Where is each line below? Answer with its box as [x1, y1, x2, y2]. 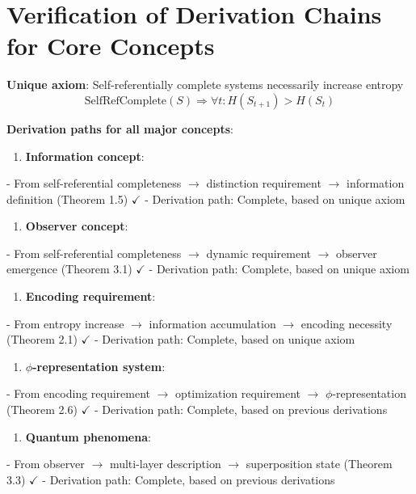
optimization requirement [175, 385, 300, 402]
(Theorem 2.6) [6, 401, 78, 418]
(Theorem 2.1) [6, 331, 78, 348]
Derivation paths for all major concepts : [6, 120, 233, 137]
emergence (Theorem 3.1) [6, 260, 132, 277]
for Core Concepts [6, 29, 215, 62]
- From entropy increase [6, 315, 124, 331]
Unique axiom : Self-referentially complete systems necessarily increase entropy [6, 76, 404, 93]
